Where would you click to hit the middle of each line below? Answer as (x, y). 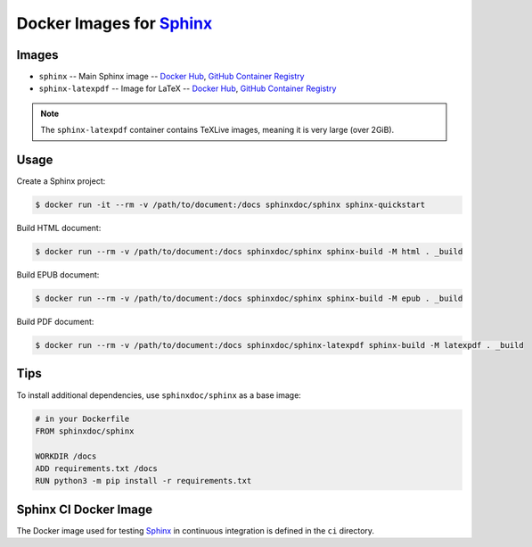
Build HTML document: (59, 228)
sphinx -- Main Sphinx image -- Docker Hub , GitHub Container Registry (172, 77)
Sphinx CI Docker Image (85, 509)
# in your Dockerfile (82, 419)
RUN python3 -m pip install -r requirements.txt (143, 481)
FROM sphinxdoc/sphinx (85, 431)
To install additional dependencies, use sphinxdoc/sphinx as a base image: (159, 395)
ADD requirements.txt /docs (96, 469)
